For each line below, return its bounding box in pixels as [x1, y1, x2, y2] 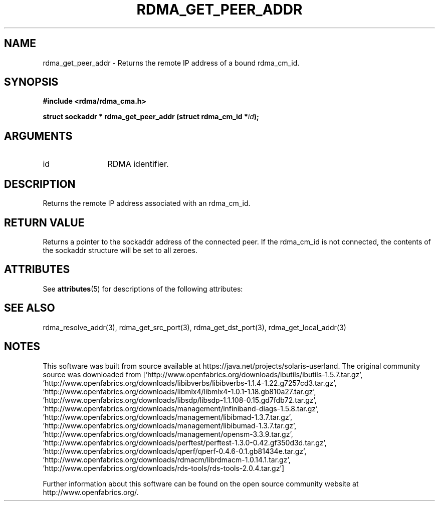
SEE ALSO [4, 302, 55, 315]
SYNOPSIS [4, 76, 59, 89]
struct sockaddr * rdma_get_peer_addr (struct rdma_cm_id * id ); [43, 112, 259, 121]
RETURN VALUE [4, 216, 85, 229]
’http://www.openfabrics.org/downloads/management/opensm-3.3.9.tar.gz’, [43, 429, 293, 438]
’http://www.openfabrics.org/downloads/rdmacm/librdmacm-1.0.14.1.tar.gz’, [43, 455, 291, 464]
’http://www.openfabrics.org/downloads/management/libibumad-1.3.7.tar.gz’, [43, 421, 297, 430]
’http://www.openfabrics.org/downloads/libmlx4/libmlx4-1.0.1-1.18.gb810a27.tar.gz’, [43, 387, 316, 396]
